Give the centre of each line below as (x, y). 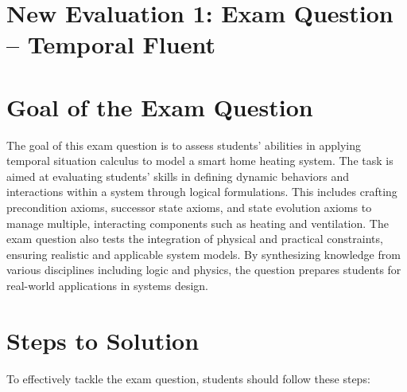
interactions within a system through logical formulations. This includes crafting (202, 192)
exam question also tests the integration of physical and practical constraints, (195, 239)
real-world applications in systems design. (108, 286)
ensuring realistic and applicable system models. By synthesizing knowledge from (203, 254)
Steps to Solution (103, 340)
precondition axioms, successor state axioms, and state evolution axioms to (189, 208)
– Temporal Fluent (111, 44)
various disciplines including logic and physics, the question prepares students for (204, 270)
